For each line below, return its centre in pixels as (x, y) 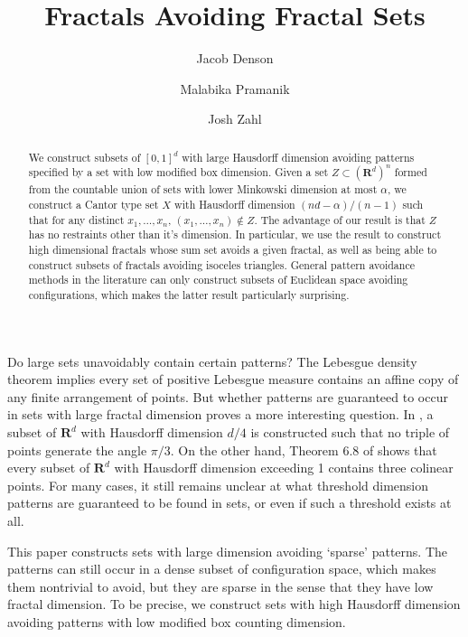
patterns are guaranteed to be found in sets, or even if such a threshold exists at (229, 503)
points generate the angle (77, 450)
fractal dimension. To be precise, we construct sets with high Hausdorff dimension (234, 604)
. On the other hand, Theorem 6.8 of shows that (304, 450)
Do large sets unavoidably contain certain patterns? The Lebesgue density (212, 361)
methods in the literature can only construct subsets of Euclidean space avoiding (218, 280)
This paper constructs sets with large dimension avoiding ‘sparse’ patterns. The (227, 551)
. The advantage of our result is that (340, 219)
